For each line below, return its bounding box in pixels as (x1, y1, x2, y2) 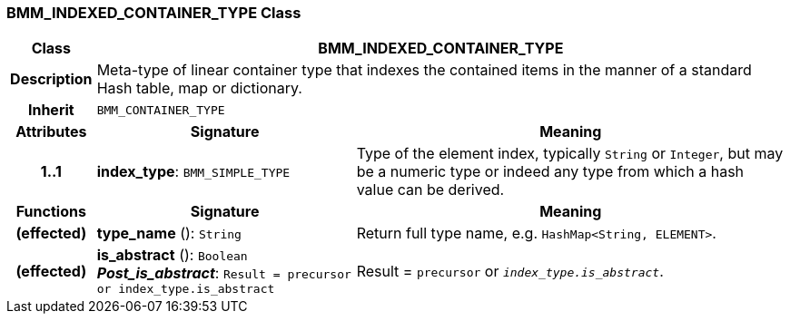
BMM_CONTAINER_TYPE (96, 102, 225, 117)
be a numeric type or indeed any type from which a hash (356, 162, 745, 181)
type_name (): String (96, 224, 242, 243)
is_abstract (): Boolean (96, 246, 248, 265)
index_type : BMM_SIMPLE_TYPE (96, 162, 291, 181)
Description (10, 70, 93, 89)
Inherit (27, 101, 74, 120)
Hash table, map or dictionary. (96, 79, 302, 98)
